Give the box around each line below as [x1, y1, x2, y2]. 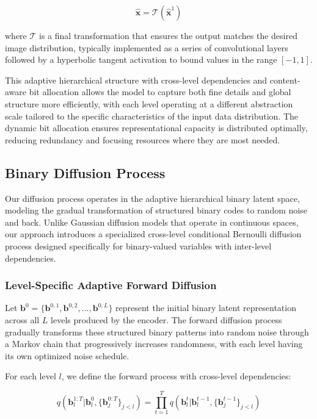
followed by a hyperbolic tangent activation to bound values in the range [5, 53, 277, 66]
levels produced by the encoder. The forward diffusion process [51, 313, 282, 326]
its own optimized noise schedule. [5, 349, 129, 362]
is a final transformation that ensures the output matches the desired [39, 29, 297, 41]
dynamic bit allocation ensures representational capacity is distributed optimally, [5, 121, 308, 134]
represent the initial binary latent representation [115, 301, 296, 314]
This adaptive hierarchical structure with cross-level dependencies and [5, 73, 268, 86]
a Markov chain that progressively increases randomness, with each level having [5, 337, 303, 350]
